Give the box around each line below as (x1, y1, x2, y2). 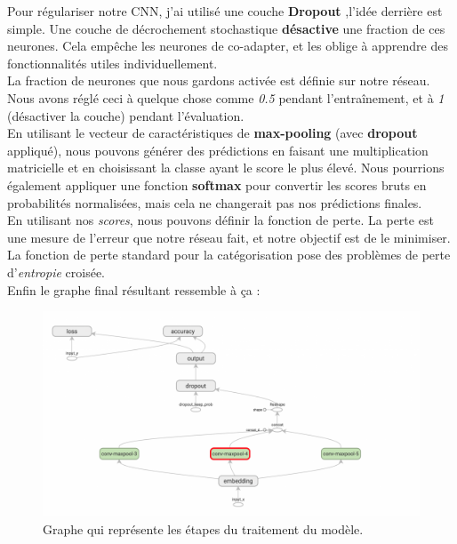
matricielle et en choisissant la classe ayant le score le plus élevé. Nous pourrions (7, 158, 445, 177)
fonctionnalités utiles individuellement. (7, 53, 218, 72)
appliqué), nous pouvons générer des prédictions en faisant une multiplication (7, 140, 429, 159)
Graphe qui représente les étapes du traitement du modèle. (43, 519, 364, 538)
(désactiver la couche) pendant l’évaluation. (7, 106, 245, 124)
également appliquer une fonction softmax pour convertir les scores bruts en (7, 175, 427, 194)
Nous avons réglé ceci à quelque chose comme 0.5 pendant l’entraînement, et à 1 (7, 88, 445, 107)
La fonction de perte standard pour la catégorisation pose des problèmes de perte (7, 245, 451, 264)
